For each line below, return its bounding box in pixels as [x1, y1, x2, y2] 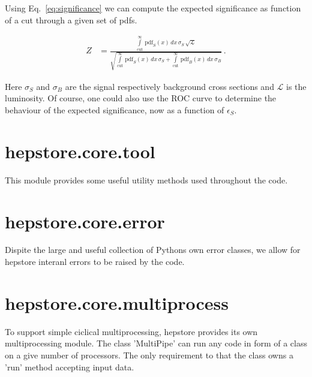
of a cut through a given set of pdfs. [5, 13, 137, 26]
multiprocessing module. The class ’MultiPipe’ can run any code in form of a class [5, 337, 307, 349]
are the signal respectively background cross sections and [65, 80, 274, 92]
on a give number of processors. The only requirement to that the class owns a [5, 348, 293, 361]
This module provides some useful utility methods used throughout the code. [5, 173, 288, 186]
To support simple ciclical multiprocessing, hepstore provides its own [5, 325, 258, 337]
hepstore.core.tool [5, 138, 155, 163]
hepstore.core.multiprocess [5, 290, 229, 315]
